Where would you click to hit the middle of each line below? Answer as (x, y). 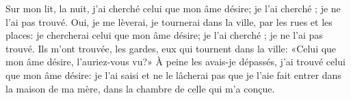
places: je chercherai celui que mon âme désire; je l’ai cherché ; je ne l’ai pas (164, 35)
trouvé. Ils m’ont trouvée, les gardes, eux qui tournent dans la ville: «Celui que (171, 48)
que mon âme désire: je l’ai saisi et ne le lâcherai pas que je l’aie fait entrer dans (173, 74)
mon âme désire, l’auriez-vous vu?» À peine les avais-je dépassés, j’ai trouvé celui (175, 62)
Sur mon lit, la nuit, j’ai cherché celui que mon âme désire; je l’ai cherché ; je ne (173, 8)
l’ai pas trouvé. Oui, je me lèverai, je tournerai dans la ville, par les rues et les (169, 21)
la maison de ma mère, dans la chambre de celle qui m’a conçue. (140, 88)
